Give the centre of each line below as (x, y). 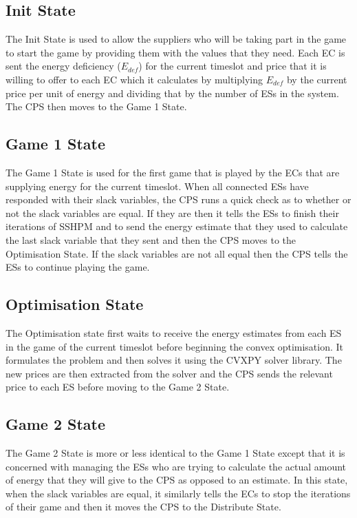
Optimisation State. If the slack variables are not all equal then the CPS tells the (177, 253)
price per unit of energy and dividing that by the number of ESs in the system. (172, 93)
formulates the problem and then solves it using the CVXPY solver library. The (174, 360)
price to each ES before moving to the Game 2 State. (118, 387)
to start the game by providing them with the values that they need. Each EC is (175, 52)
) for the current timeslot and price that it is (232, 66)
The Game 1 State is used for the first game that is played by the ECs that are (173, 172)
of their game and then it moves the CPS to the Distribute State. (143, 507)
